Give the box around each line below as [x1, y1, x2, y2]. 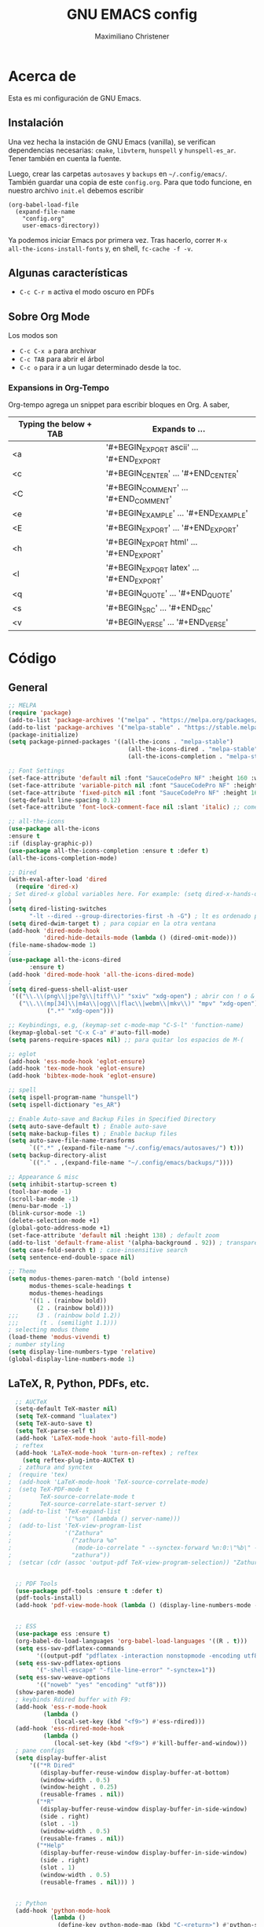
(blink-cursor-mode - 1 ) [8, 1209, 86, 1217]
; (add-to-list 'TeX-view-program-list [8, 1522, 143, 1530]
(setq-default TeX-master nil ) [15, 1405, 118, 1413]
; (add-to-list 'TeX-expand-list [8, 1507, 122, 1515]
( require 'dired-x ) [15, 883, 79, 891]
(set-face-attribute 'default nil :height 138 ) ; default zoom [8, 1231, 220, 1239]
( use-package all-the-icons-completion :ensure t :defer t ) [8, 846, 210, 854]
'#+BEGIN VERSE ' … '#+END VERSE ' [105, 616, 229, 629]
